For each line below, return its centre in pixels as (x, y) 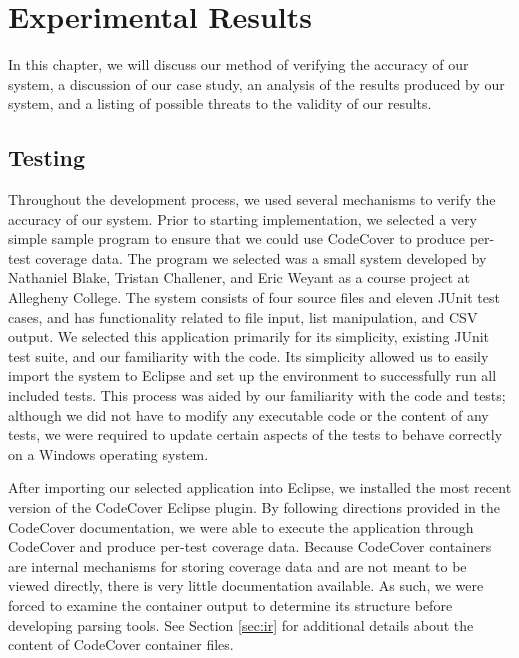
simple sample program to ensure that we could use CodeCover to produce (237, 238)
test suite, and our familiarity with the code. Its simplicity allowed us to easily (248, 355)
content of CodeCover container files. (121, 644)
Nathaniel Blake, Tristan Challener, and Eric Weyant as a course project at (239, 277)
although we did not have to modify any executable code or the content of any (248, 414)
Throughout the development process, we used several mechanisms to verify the (252, 199)
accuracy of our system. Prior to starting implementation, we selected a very (242, 218)
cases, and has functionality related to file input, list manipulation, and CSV (243, 316)
